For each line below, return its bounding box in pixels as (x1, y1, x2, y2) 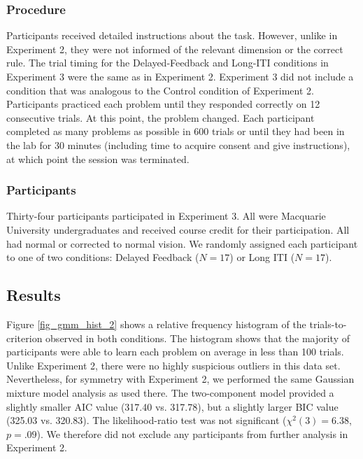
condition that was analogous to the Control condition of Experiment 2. (6, 83, 314, 97)
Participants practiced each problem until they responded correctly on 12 (6, 97, 320, 111)
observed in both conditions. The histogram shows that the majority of (45, 330, 350, 345)
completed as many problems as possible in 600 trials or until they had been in (6, 124, 345, 139)
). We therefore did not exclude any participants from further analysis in (36, 426, 348, 441)
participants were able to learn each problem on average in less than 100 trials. (6, 344, 344, 359)
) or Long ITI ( (229, 250, 295, 264)
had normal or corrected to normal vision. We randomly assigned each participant (6, 236, 358, 250)
